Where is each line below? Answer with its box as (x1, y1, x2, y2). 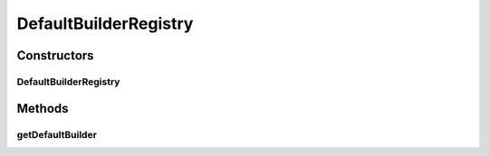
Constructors (16, 48, 94, 63)
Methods (16, 100, 69, 116)
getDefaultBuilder (16, 128, 97, 141)
